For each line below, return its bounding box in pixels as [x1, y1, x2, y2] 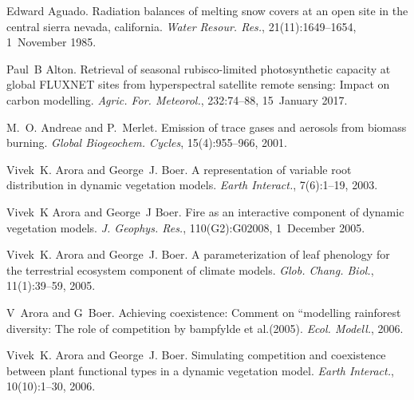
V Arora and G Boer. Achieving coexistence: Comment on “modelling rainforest [6, 303, 401, 320]
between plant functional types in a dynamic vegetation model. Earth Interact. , [6, 362, 394, 378]
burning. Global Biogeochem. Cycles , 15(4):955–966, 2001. [6, 134, 287, 151]
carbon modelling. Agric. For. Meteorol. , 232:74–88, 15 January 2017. [6, 91, 348, 108]
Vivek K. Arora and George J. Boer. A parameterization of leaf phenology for [6, 246, 390, 263]
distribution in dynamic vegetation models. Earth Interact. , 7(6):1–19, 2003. [6, 176, 378, 193]
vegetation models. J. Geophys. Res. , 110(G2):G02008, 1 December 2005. [6, 219, 365, 236]
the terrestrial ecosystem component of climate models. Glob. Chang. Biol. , [6, 261, 374, 278]
